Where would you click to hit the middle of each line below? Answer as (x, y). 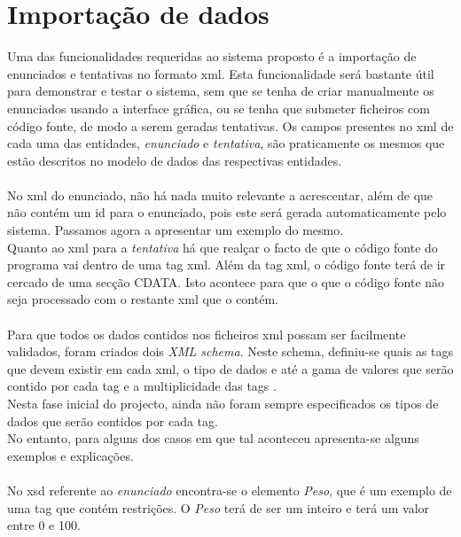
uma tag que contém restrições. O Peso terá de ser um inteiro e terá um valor (219, 507)
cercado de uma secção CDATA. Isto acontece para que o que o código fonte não (226, 281)
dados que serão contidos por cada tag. (113, 420)
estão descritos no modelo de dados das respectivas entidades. (175, 160)
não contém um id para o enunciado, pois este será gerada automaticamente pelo (227, 212)
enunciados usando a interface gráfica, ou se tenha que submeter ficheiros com (219, 108)
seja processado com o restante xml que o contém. (143, 299)
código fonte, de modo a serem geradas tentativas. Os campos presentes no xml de (230, 125)
